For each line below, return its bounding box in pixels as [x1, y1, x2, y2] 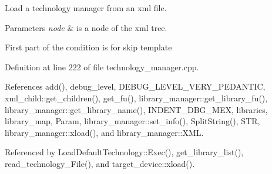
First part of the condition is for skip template [5, 41, 172, 53]
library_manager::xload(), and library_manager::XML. [5, 126, 204, 138]
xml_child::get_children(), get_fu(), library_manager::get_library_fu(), [5, 91, 268, 104]
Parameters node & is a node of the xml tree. [5, 21, 167, 33]
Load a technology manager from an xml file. [5, 2, 167, 13]
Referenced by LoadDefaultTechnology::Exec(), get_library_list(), [5, 146, 244, 158]
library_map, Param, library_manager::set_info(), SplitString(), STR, [5, 115, 260, 127]
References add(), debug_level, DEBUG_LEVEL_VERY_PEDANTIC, [5, 80, 266, 93]
